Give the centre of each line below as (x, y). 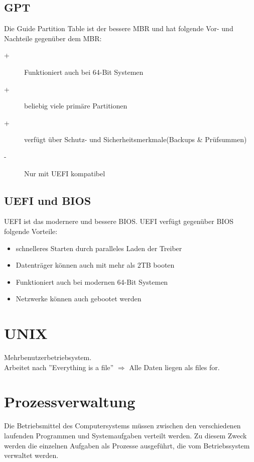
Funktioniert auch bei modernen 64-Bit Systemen (92, 281)
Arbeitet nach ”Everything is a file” (59, 367)
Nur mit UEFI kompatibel (65, 173)
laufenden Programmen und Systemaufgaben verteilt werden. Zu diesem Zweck (125, 435)
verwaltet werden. (31, 455)
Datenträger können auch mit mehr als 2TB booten (95, 265)
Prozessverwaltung (70, 401)
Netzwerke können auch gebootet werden (79, 299)
